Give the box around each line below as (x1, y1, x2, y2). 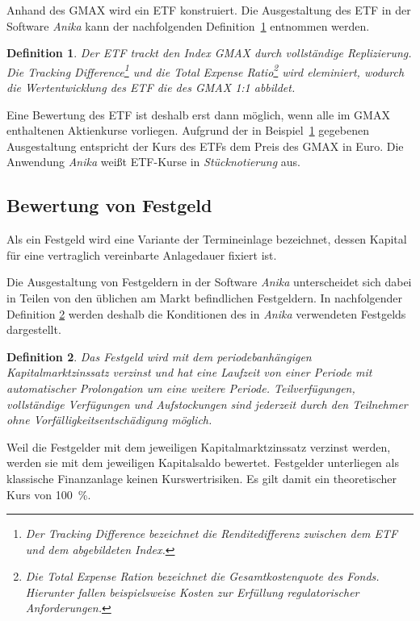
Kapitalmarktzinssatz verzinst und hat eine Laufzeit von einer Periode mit (6, 364, 372, 381)
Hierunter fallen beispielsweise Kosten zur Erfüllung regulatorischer (25, 583, 359, 600)
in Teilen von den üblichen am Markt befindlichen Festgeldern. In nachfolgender (6, 289, 403, 306)
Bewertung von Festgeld (6, 193, 212, 218)
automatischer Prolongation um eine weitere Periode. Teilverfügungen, (6, 379, 355, 396)
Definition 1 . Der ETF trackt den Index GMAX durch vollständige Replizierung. (6, 44, 412, 61)
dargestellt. (6, 321, 61, 338)
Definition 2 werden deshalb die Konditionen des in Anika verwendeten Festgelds (6, 305, 406, 322)
